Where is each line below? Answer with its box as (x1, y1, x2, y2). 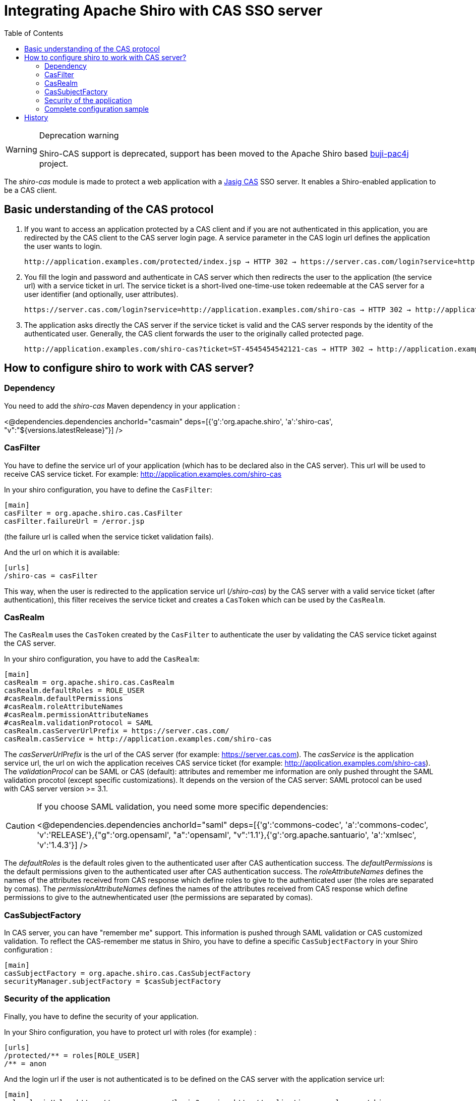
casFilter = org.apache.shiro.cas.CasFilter (4, 509, 183, 517)
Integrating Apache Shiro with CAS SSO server (4, 2, 323, 19)
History (24, 113, 48, 122)
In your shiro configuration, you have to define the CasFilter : (4, 485, 212, 494)
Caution (6, 821, 35, 831)
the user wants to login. (24, 241, 102, 251)
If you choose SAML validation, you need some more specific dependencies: (37, 802, 328, 812)
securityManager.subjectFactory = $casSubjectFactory (4, 977, 221, 986)
